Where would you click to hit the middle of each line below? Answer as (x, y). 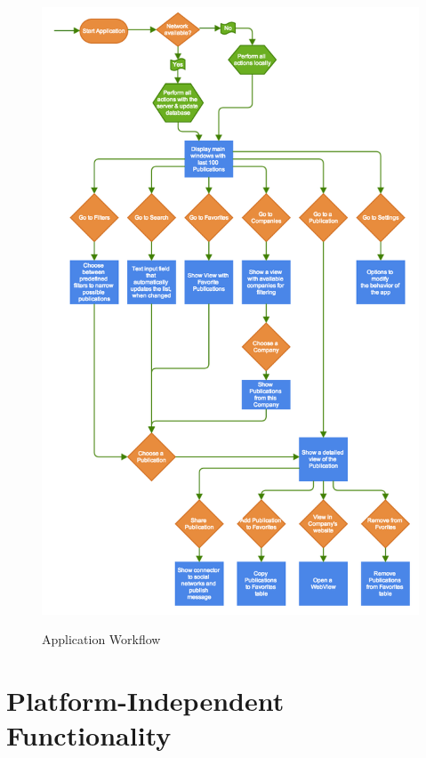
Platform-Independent (145, 701)
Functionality (89, 735)
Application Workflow (101, 639)
